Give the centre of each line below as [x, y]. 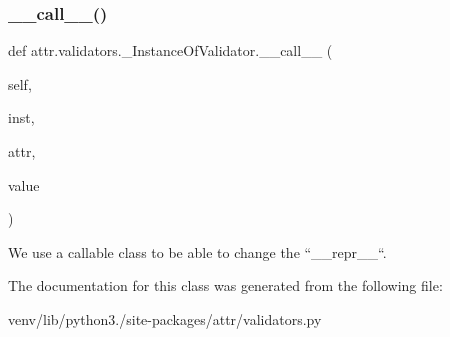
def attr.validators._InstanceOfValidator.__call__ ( [170, 50]
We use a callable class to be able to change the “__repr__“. [197, 251]
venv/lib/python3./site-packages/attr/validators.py [165, 318]
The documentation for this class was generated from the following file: [225, 285]
